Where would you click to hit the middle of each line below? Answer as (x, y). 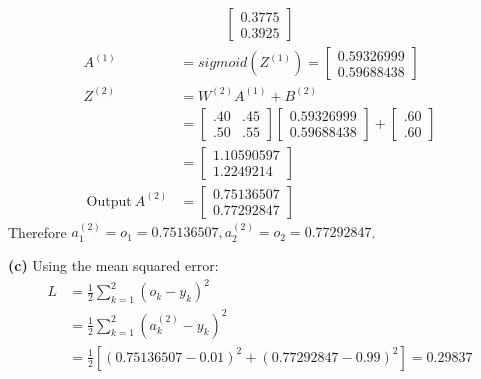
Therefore (37, 231)
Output (109, 201)
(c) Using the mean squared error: (113, 265)
